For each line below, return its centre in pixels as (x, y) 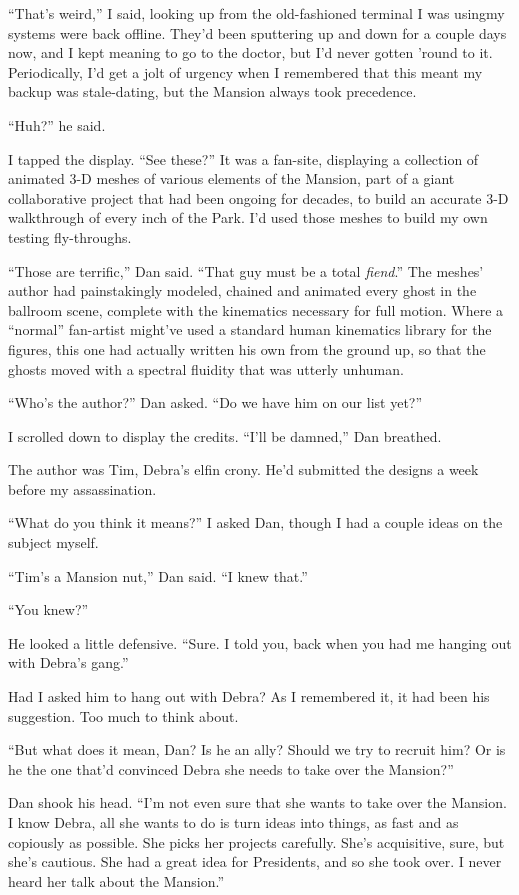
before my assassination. (82, 488)
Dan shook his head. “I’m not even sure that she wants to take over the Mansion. (257, 802)
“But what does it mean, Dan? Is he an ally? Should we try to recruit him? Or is (257, 749)
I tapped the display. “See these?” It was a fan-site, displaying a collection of (243, 158)
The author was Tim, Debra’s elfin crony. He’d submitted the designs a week (243, 469)
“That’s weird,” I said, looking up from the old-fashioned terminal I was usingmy (256, 13)
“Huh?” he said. (57, 124)
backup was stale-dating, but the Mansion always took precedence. (212, 91)
